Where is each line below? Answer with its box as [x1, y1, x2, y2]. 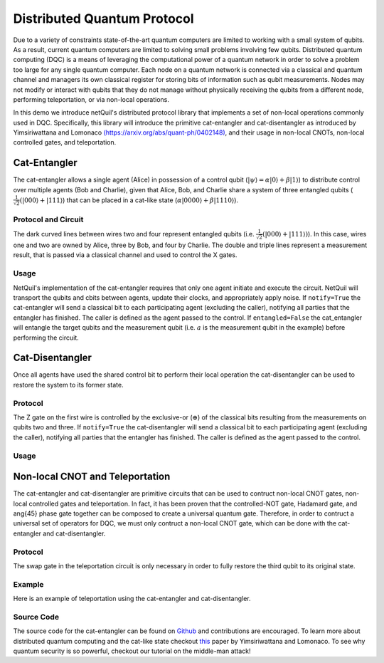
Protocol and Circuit [13, 214, 84, 224]
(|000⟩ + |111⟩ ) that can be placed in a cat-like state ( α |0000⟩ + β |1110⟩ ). [19, 196, 238, 204]
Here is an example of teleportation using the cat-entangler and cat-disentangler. [13, 595, 252, 603]
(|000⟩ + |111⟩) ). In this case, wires [262, 230, 367, 239]
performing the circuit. [13, 333, 79, 342]
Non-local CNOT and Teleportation [13, 471, 171, 483]
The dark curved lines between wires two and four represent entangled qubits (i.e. [13, 230, 255, 239]
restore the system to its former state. [13, 380, 124, 389]
